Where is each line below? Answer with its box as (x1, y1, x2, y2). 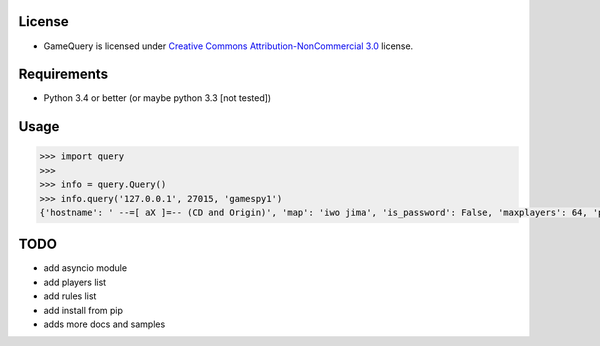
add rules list (43, 290, 97, 302)
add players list (43, 276, 107, 288)
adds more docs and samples (43, 318, 166, 330)
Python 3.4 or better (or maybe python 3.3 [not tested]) (43, 92, 272, 104)
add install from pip (43, 304, 124, 316)
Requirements (18, 66, 109, 83)
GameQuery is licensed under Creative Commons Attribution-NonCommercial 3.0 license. (43, 40, 414, 52)
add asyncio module (43, 262, 128, 274)
